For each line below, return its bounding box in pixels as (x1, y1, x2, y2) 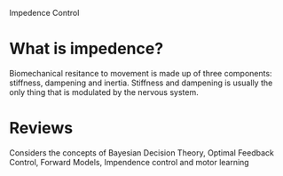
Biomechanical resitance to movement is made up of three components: (9, 68, 272, 78)
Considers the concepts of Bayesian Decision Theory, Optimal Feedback (9, 147, 275, 158)
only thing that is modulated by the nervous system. (9, 86, 199, 97)
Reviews (9, 118, 74, 139)
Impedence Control (9, 8, 80, 18)
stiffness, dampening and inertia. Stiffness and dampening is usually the (9, 77, 273, 88)
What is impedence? (9, 39, 164, 59)
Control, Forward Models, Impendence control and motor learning (9, 156, 250, 167)
